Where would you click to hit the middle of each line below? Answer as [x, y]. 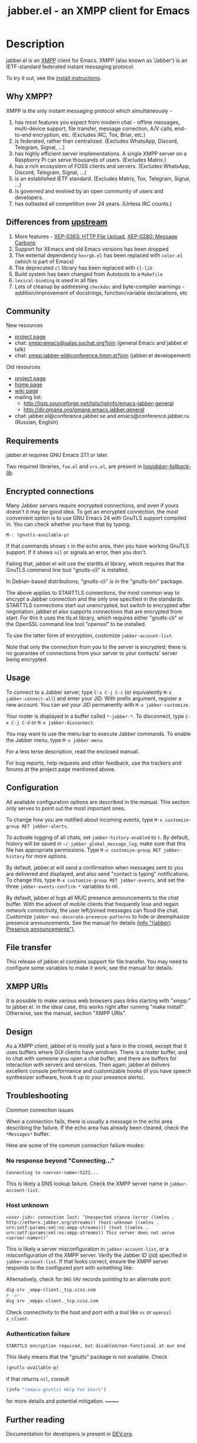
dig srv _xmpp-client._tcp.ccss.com [51, 1290]
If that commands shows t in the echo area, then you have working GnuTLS [98, 546]
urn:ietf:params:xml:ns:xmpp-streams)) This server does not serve [91, 1233]
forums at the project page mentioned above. [61, 769]
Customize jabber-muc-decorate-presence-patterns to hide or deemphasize [98, 916]
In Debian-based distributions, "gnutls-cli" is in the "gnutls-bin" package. [95, 581]
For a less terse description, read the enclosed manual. [73, 751]
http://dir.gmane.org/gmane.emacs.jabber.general [84, 410]
